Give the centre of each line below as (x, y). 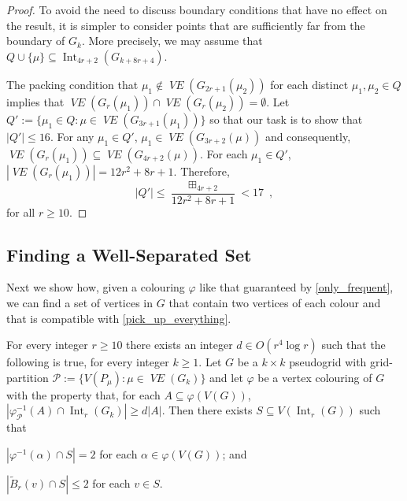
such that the (353, 345)
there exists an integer (179, 345)
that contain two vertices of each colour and (275, 302)
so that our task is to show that (286, 119)
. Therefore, (202, 171)
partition (28, 377)
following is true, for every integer (88, 362)
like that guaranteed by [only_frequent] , (296, 287)
